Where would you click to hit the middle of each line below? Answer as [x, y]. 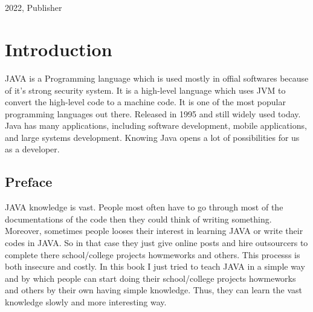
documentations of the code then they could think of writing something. [138, 219]
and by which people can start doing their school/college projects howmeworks [150, 278]
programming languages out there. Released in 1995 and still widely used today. [153, 113]
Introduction [59, 49]
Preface [29, 182]
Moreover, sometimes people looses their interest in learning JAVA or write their [154, 231]
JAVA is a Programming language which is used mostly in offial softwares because [157, 78]
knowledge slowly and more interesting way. [86, 302]
